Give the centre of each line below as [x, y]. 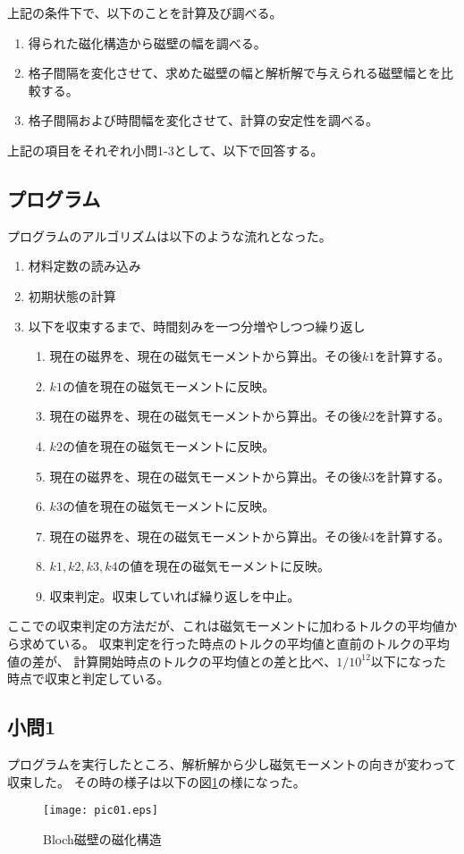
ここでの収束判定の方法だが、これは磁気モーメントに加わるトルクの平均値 [226, 626]
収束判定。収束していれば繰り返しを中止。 [175, 595]
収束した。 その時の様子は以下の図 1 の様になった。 [156, 781]
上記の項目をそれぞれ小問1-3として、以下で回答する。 [165, 150]
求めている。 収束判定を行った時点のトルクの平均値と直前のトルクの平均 [234, 644]
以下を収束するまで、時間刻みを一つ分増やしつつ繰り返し [197, 326]
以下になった [408, 661]
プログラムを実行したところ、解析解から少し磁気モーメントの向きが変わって [232, 764]
